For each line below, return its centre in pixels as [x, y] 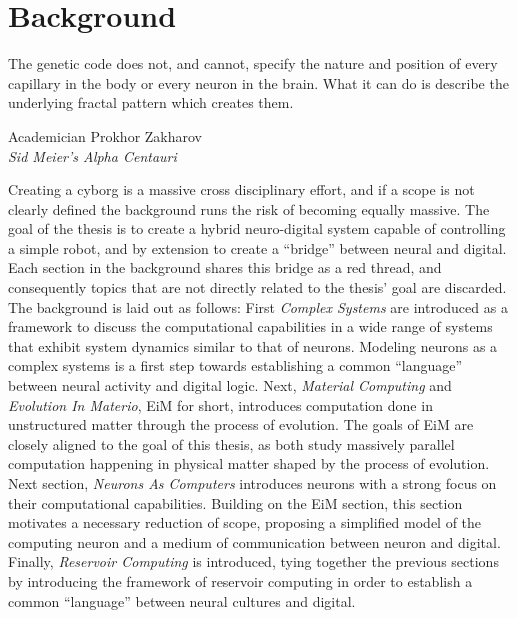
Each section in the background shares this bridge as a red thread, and [225, 267]
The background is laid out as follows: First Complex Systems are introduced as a [258, 306]
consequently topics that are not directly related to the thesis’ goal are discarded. [257, 287]
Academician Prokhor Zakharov [105, 135]
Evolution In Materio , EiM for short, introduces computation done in [220, 404]
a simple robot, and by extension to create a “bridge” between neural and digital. [257, 247]
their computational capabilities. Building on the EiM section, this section [235, 502]
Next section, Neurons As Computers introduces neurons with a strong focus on [252, 483]
